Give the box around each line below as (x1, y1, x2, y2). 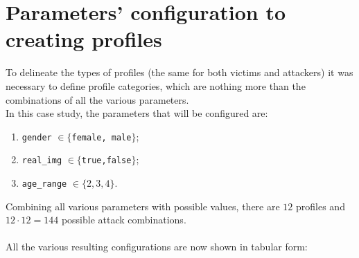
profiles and (296, 199, 345, 213)
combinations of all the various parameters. (6, 92, 189, 107)
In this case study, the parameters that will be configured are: (6, 106, 268, 120)
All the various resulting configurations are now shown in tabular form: (6, 239, 308, 254)
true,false (81, 156, 132, 166)
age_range (21, 179, 67, 189)
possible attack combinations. (61, 212, 186, 227)
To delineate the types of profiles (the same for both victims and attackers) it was (6, 65, 353, 80)
